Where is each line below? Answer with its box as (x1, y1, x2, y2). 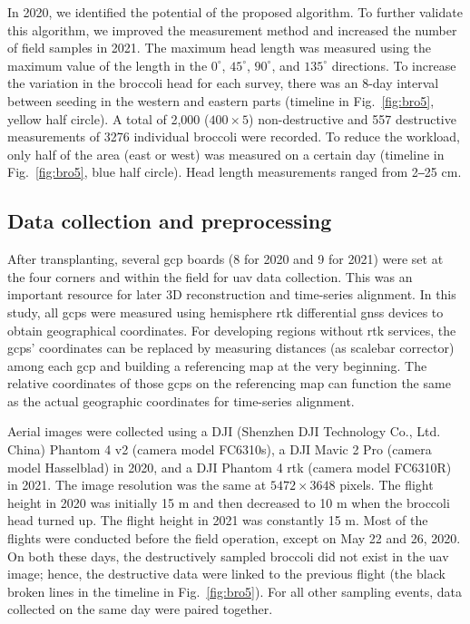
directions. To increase (331, 55, 456, 74)
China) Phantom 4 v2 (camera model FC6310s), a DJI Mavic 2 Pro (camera (7, 440, 432, 459)
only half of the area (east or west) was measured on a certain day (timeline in (7, 144, 445, 163)
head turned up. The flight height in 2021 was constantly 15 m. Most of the (7, 511, 428, 530)
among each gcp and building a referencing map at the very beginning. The (7, 356, 427, 375)
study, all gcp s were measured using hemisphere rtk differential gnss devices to (7, 302, 444, 321)
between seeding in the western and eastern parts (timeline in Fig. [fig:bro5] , (7, 91, 435, 110)
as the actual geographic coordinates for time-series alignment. (7, 391, 355, 410)
